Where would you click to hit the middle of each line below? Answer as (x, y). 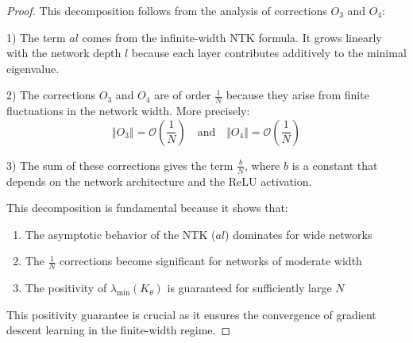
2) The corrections (51, 95)
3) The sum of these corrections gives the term (120, 165)
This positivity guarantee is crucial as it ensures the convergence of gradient (191, 314)
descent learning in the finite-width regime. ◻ (119, 330)
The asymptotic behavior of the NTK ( (120, 234)
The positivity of (66, 288)
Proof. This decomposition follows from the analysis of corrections (167, 10)
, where (262, 165)
